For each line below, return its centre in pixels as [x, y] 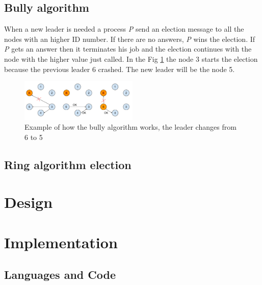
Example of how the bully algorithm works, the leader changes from [130, 127]
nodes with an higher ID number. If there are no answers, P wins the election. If [130, 39]
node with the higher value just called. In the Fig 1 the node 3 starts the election [131, 58]
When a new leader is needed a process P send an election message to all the [124, 29]
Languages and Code [60, 275]
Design [29, 202]
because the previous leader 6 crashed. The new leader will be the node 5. [120, 69]
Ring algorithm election [68, 164]
